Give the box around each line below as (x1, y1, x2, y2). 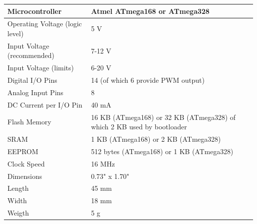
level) (7, 28, 24, 38)
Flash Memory (7, 116, 51, 127)
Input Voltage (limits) (7, 62, 74, 73)
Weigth (7, 208, 29, 218)
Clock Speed (7, 158, 45, 168)
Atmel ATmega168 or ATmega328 (91, 5, 210, 16)
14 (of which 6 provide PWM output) (91, 75, 205, 85)
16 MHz (91, 158, 115, 168)
